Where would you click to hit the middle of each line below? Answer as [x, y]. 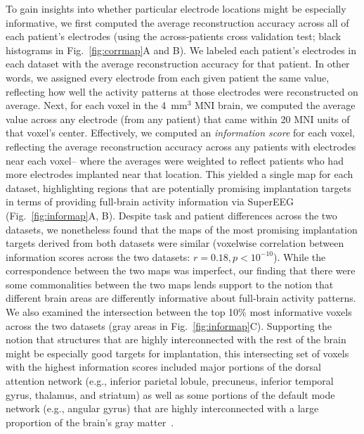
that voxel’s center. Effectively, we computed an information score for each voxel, [180, 133]
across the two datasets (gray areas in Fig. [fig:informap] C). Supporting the [169, 325]
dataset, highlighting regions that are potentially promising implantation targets [178, 187]
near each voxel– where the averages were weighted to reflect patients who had [175, 160]
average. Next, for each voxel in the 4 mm [97, 105]
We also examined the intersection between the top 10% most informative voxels [179, 312]
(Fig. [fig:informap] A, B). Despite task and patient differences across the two [171, 215]
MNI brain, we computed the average [275, 105]
